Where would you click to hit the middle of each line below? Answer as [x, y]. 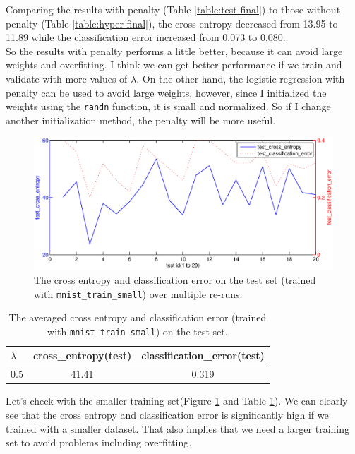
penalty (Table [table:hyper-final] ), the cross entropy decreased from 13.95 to [172, 23]
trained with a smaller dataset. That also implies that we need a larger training [177, 428]
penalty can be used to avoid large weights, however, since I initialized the [166, 92]
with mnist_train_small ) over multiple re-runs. [138, 293]
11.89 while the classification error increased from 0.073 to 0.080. [146, 37]
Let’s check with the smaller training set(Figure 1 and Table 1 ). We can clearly [177, 401]
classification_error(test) [203, 356]
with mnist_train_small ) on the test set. [138, 331]
